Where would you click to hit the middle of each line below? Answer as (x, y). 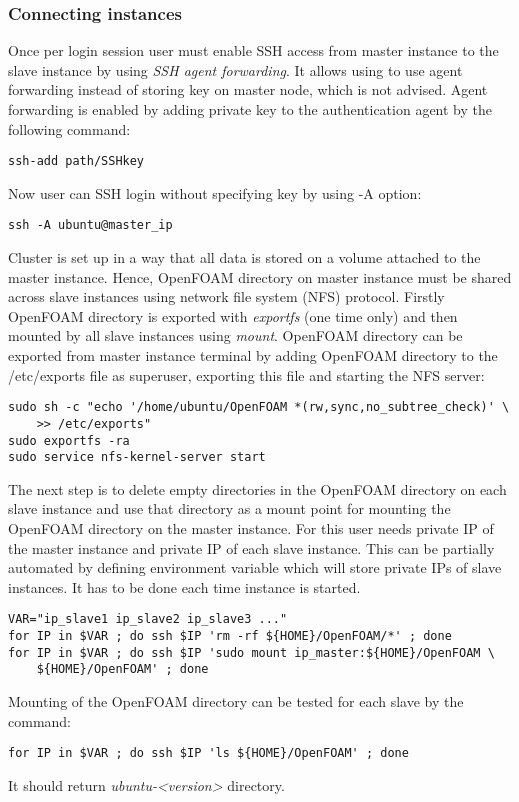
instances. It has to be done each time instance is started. (184, 586)
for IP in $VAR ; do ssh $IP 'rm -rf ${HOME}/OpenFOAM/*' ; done (230, 636)
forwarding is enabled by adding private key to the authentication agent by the (250, 109)
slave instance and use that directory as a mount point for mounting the (229, 508)
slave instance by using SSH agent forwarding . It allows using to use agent (235, 69)
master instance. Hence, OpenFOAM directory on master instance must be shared (260, 276)
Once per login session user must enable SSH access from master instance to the (253, 50)
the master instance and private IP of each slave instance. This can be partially (251, 547)
